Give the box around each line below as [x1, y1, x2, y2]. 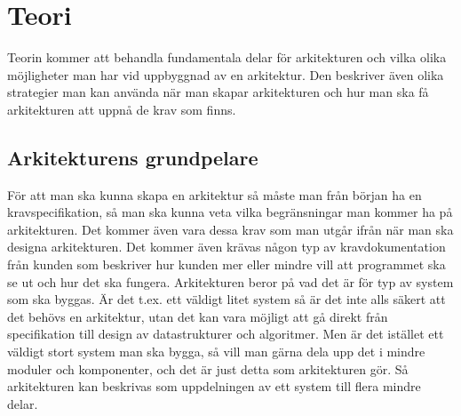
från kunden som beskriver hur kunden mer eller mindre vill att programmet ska [7, 255, 446, 274]
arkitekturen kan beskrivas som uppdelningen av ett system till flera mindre [7, 377, 421, 396]
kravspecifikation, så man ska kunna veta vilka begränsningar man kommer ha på [7, 203, 453, 221]
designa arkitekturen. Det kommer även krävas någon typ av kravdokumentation [7, 237, 446, 256]
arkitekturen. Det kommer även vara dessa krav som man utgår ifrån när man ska [7, 220, 454, 238]
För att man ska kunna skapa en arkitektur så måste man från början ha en [7, 185, 422, 204]
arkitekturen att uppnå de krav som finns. [7, 100, 236, 118]
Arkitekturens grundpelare [7, 143, 258, 171]
